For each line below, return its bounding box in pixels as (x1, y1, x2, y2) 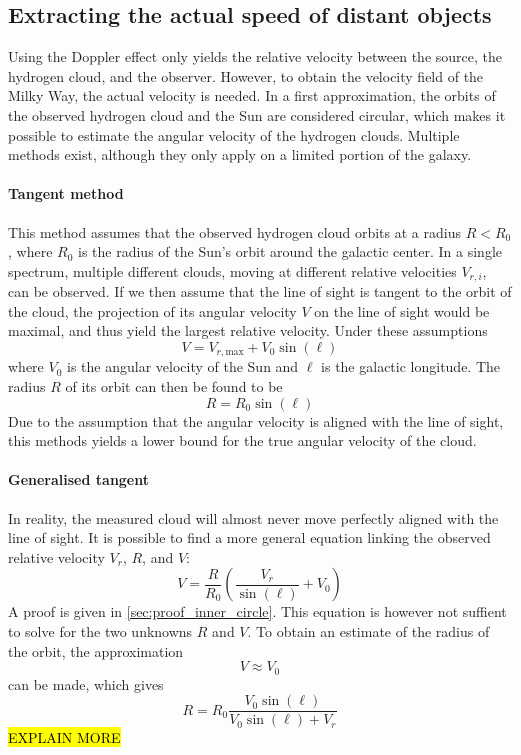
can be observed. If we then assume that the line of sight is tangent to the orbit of (8, 281, 512, 302)
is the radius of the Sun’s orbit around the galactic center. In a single (78, 241, 502, 262)
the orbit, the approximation (8, 640, 184, 661)
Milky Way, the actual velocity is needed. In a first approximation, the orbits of (8, 85, 496, 106)
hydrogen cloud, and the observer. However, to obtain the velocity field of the (8, 65, 484, 86)
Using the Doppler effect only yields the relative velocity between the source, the (8, 46, 502, 67)
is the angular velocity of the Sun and (67, 356, 299, 377)
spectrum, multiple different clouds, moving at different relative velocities (8, 260, 457, 281)
